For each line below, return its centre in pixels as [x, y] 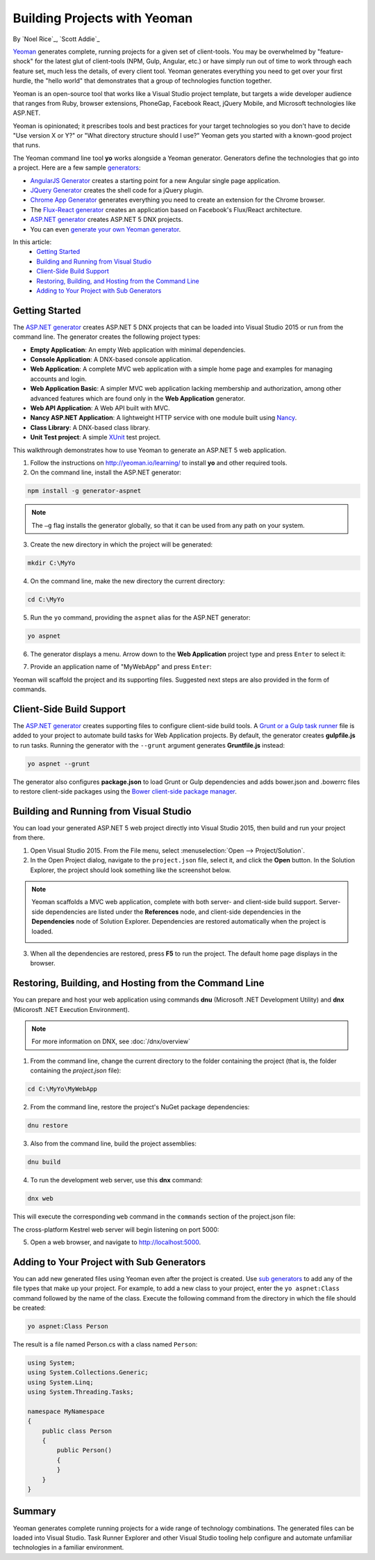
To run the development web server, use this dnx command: [116, 1180]
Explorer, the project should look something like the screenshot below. [131, 870]
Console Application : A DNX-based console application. [111, 359]
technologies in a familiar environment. [68, 1547]
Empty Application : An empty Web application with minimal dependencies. [138, 349]
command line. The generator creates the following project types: [107, 337]
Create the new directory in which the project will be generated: [122, 545]
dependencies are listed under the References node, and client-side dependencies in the [173, 912]
